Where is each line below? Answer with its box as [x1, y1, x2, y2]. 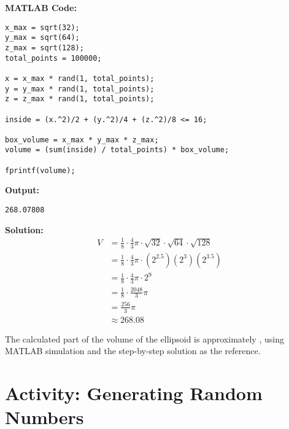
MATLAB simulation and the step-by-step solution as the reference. [5, 344, 261, 357]
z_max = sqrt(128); [5, 43, 84, 52]
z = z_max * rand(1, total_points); [5, 95, 155, 104]
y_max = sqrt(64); [5, 33, 80, 42]
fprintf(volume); [5, 166, 75, 175]
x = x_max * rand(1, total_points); [5, 74, 155, 83]
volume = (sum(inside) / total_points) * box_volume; [5, 145, 229, 155]
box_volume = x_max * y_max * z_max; [5, 135, 159, 144]
